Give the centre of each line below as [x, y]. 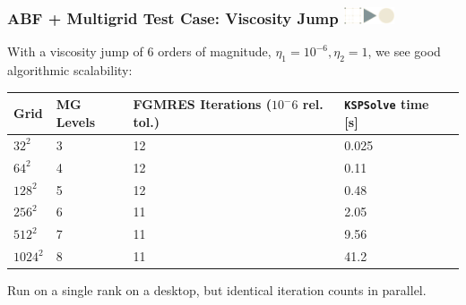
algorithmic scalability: [70, 70]
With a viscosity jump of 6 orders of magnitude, [139, 51]
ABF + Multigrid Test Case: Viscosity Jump [173, 18]
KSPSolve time [387, 104]
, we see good [404, 51]
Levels [76, 121]
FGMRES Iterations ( [203, 104]
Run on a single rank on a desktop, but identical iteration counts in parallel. [217, 290]
